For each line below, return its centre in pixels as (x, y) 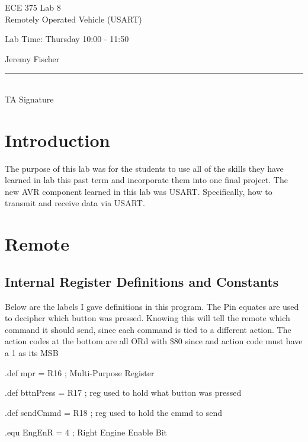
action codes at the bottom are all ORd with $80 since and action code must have (154, 341)
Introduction (57, 140)
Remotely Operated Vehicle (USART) (73, 19)
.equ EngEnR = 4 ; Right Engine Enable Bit (86, 432)
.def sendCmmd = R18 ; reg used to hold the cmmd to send (114, 412)
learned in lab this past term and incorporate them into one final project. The (146, 180)
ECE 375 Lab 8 (33, 7)
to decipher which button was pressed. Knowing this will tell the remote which (147, 318)
